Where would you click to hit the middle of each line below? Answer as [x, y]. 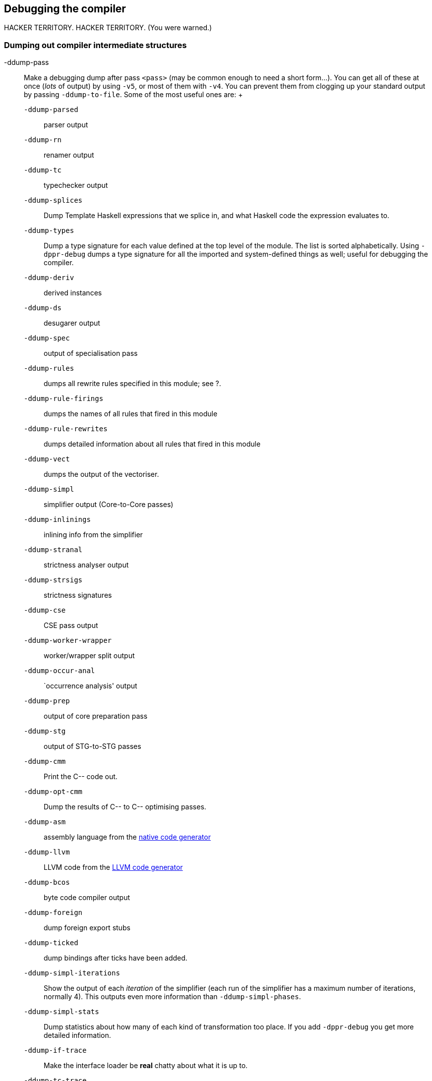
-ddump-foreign [53, 913]
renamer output [69, 155]
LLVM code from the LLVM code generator [113, 867]
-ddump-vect [47, 459]
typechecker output [76, 185]
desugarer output [72, 323]
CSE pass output [71, 626]
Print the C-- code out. [81, 777]
